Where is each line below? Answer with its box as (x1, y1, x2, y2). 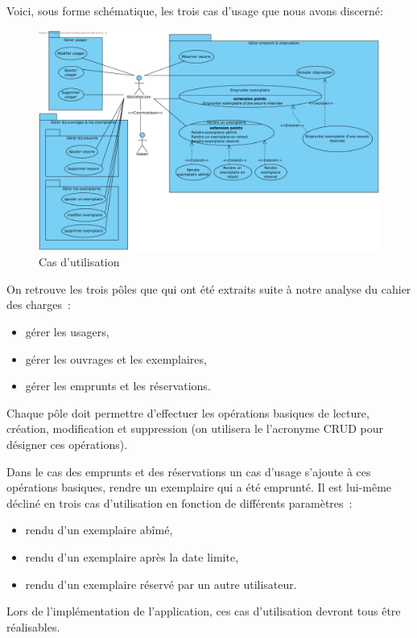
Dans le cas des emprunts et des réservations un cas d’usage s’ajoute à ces (6, 463, 371, 480)
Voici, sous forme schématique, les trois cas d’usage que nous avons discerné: (6, 2, 383, 19)
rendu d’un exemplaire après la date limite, (25, 549, 239, 566)
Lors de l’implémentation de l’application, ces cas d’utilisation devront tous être (6, 603, 401, 619)
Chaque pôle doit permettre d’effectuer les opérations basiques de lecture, (6, 404, 370, 421)
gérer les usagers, (25, 323, 109, 340)
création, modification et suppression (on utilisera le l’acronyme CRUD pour (6, 420, 383, 437)
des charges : (6, 296, 71, 313)
